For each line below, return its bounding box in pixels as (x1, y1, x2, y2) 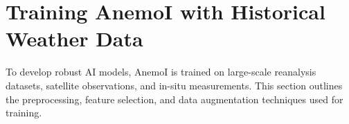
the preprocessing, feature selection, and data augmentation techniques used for (6, 91, 343, 106)
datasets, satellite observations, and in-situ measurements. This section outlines (6, 78, 343, 92)
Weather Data (6, 24, 143, 53)
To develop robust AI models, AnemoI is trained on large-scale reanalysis (6, 64, 316, 79)
